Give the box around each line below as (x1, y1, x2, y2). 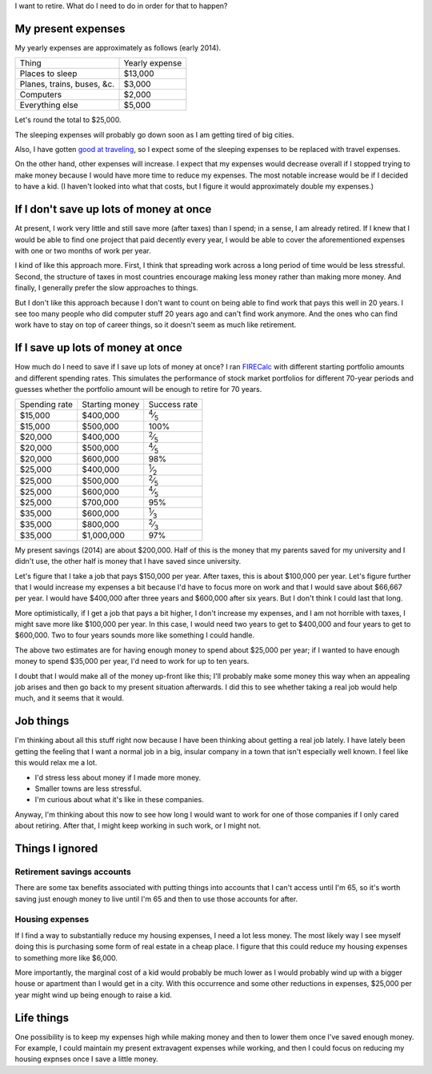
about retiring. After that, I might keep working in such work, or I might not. (14, 820, 262, 831)
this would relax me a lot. (14, 758, 98, 768)
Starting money (81, 399, 140, 410)
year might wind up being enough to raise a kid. (14, 990, 172, 1000)
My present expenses (14, 22, 126, 35)
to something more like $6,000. (14, 952, 118, 963)
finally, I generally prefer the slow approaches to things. (14, 283, 199, 293)
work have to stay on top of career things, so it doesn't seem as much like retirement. (14, 320, 297, 329)
